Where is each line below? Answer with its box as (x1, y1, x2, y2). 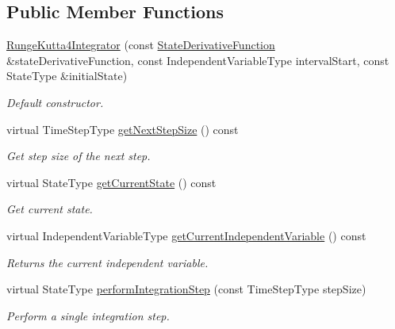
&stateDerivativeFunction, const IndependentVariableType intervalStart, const (6, 52, 389, 68)
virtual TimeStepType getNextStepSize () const (6, 121, 239, 137)
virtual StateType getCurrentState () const (6, 174, 217, 190)
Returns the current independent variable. (6, 254, 209, 270)
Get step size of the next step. (6, 147, 151, 164)
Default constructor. (6, 94, 104, 110)
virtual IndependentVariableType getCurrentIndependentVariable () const (6, 227, 366, 243)
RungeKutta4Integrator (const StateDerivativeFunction (6, 36, 275, 53)
